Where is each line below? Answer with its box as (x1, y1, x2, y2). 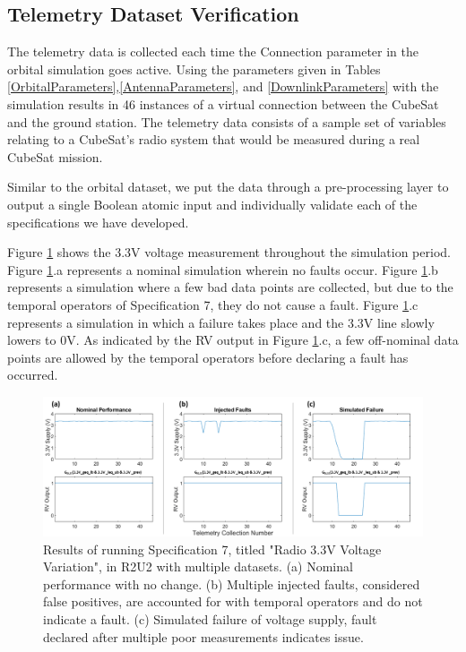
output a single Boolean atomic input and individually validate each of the (7, 194, 418, 213)
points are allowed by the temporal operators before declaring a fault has (7, 347, 409, 366)
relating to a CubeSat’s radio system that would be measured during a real (7, 130, 420, 149)
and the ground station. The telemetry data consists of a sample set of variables (7, 112, 446, 131)
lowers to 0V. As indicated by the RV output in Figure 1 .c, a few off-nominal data (7, 330, 459, 349)
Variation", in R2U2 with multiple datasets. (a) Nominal (43, 557, 353, 576)
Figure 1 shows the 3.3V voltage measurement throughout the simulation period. (7, 243, 451, 262)
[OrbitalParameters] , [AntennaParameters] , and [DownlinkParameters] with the (7, 77, 439, 96)
